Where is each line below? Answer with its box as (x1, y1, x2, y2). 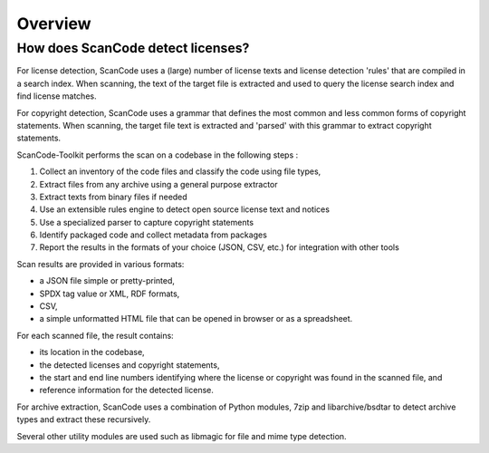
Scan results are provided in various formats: (16, 258, 185, 269)
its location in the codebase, (39, 347, 145, 358)
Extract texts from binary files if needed (39, 191, 187, 202)
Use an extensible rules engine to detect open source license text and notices (39, 204, 331, 215)
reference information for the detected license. (39, 385, 215, 396)
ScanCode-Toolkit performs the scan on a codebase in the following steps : (16, 149, 299, 160)
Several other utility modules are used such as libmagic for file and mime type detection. (16, 430, 348, 441)
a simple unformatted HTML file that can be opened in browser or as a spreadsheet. (39, 313, 353, 324)
